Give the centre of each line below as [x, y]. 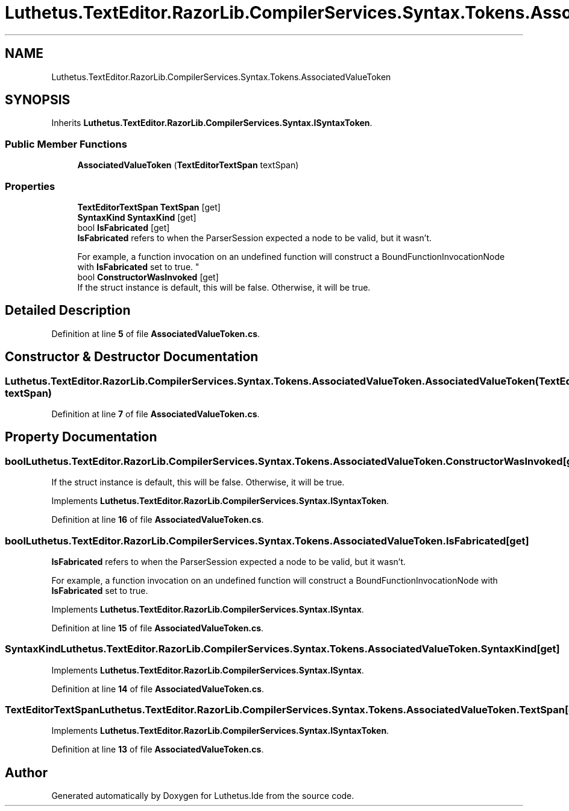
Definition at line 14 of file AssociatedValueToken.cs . [158, 689]
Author [26, 772]
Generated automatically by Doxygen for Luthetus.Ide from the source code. [203, 796]
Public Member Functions [66, 144]
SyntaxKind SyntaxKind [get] [137, 217]
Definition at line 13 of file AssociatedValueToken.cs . [158, 749]
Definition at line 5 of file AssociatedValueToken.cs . [156, 333]
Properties [30, 186]
